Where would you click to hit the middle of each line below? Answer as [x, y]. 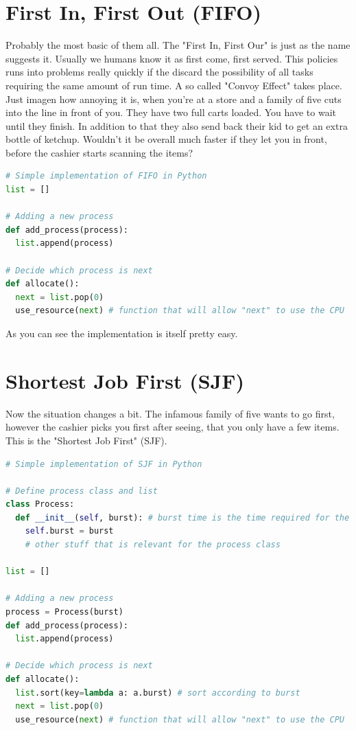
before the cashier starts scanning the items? [99, 152]
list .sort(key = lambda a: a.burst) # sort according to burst [158, 693]
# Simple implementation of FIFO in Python [106, 176]
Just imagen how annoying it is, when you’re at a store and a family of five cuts [174, 99]
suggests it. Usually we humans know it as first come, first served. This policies [172, 58]
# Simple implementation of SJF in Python [104, 464]
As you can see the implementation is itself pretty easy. [122, 333]
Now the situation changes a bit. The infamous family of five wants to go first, [170, 413]
